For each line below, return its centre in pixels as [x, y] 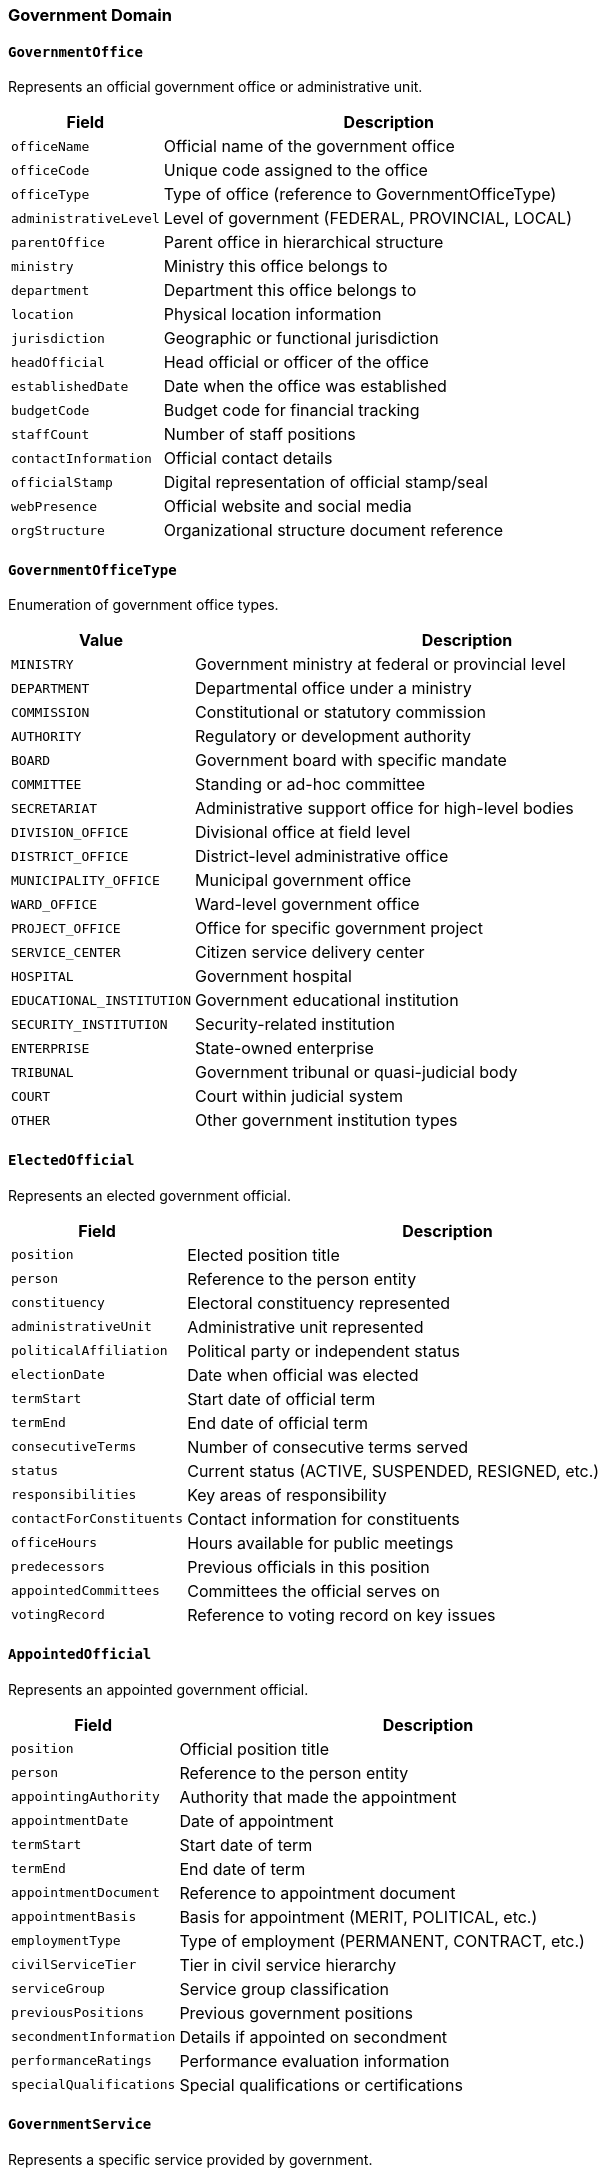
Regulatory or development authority [333, 736]
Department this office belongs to [290, 290]
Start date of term [246, 1844]
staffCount [50, 434]
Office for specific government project [339, 928]
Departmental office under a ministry [333, 688]
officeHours [54, 1543]
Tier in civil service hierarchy [288, 1964]
